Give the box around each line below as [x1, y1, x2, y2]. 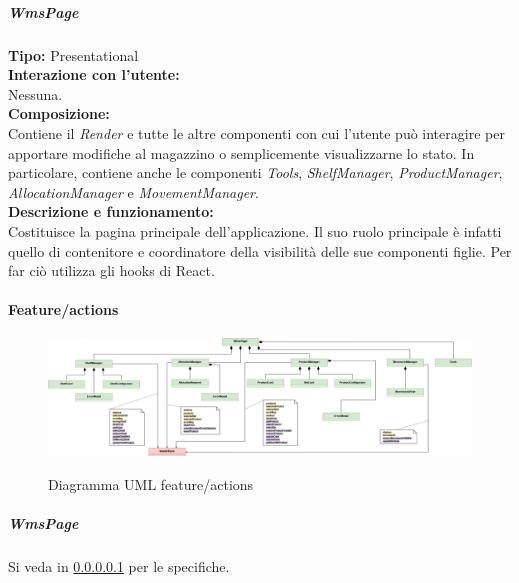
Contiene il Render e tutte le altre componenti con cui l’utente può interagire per [8, 122, 505, 143]
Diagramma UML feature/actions [48, 473, 254, 494]
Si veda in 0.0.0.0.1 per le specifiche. [8, 555, 230, 576]
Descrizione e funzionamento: [8, 201, 214, 222]
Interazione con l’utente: [8, 64, 180, 85]
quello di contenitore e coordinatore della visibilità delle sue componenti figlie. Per [8, 240, 512, 261]
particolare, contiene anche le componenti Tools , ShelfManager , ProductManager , [8, 162, 503, 183]
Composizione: [8, 103, 110, 124]
